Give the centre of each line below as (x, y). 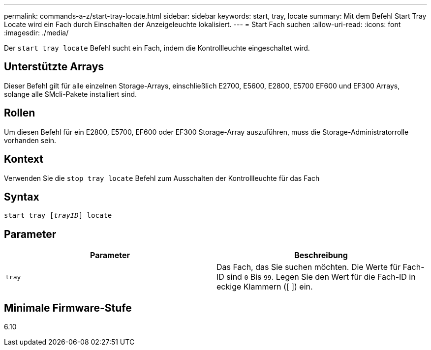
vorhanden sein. (30, 140)
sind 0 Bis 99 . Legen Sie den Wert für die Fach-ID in (321, 277)
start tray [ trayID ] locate (58, 216)
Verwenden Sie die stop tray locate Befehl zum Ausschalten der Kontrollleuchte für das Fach (162, 178)
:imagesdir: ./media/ (36, 33)
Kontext (24, 159)
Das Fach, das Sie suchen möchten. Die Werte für (309, 267)
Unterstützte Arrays (54, 67)
